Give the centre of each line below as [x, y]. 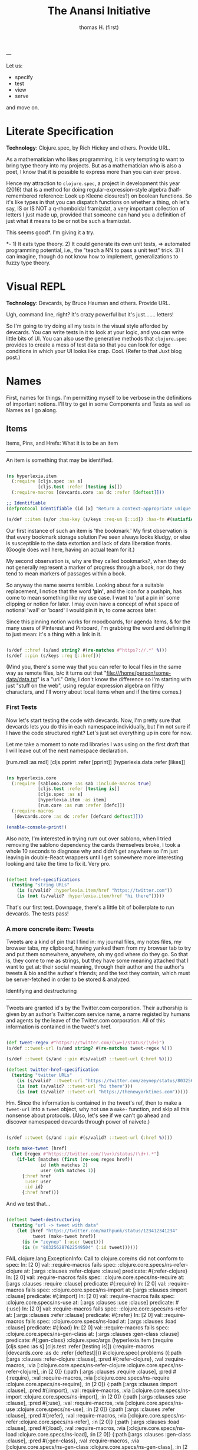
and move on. [23, 107]
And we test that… [28, 1204]
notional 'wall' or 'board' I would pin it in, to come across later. [82, 610]
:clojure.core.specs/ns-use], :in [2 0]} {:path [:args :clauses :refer [95, 1409]
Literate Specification [60, 132]
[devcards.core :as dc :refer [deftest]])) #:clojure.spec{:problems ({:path [94, 1353]
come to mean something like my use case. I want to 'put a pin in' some [93, 597]
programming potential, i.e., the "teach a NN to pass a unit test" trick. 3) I [95, 250]
